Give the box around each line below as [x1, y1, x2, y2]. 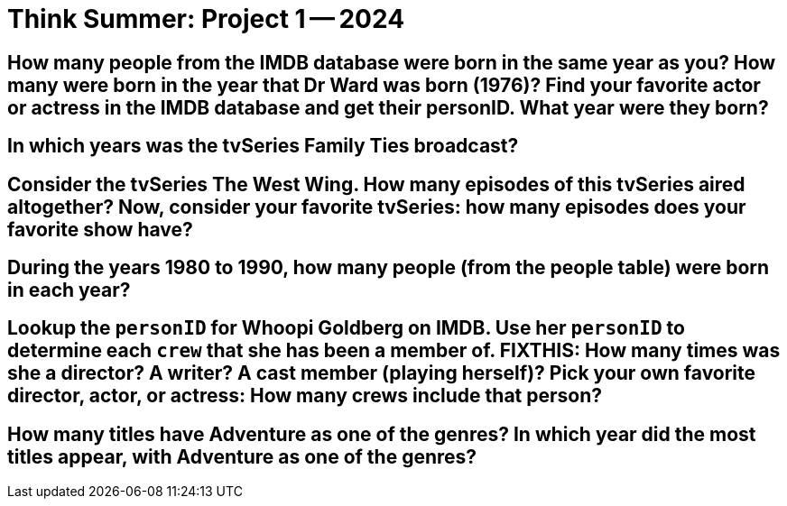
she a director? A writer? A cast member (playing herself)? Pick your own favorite [7, 362, 756, 385]
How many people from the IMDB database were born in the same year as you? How [7, 51, 776, 74]
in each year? [7, 279, 131, 302]
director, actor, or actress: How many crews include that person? [7, 384, 603, 408]
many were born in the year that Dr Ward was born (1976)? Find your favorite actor [7, 73, 761, 97]
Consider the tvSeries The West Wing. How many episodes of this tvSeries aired [7, 172, 745, 196]
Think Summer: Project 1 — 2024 [7, 4, 405, 34]
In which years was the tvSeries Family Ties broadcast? [7, 134, 519, 158]
